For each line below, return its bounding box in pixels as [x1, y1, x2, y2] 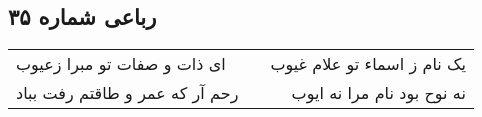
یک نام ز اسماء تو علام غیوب [270, 52, 466, 76]
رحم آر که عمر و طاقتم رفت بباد [16, 81, 239, 105]
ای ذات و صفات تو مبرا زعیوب [16, 52, 226, 76]
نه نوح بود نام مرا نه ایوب [291, 81, 466, 105]
